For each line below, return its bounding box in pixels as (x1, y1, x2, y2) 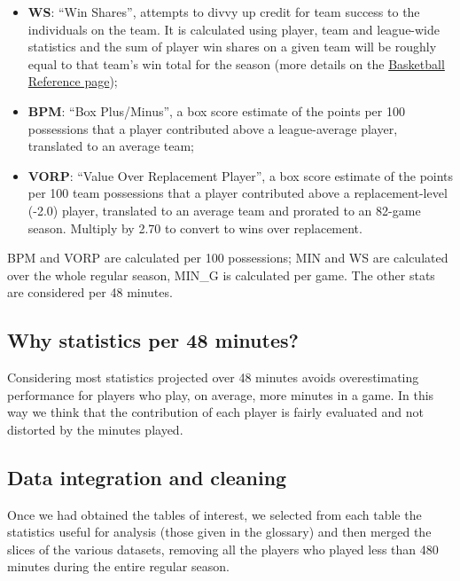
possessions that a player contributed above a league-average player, (27, 119, 398, 137)
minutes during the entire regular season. (7, 557, 230, 576)
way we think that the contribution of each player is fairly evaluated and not (7, 403, 424, 421)
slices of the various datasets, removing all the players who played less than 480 (7, 539, 439, 558)
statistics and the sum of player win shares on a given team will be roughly (27, 37, 437, 56)
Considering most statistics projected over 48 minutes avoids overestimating (7, 368, 419, 387)
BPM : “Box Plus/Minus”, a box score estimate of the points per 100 (27, 101, 405, 120)
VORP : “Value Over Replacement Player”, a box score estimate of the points (27, 166, 454, 185)
